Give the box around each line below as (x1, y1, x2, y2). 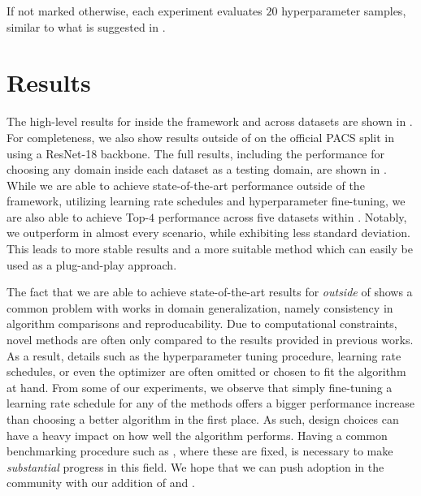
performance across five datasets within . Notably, (158, 208, 407, 225)
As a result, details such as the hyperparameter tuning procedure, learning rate (7, 347, 401, 364)
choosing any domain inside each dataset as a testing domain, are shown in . (7, 161, 387, 178)
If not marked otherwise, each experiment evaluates (7, 2, 263, 19)
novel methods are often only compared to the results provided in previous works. (7, 331, 414, 348)
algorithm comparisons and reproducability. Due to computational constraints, (7, 315, 397, 332)
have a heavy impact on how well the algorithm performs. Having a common (7, 426, 388, 443)
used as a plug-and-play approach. (7, 256, 177, 273)
